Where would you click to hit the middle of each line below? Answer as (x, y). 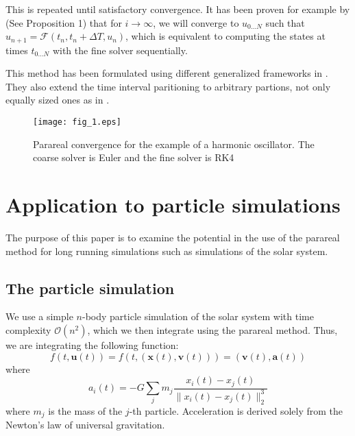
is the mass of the (85, 410)
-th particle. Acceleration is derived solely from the (236, 410)
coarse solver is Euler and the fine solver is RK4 (134, 157)
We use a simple (39, 316)
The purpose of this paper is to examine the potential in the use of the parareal (173, 237)
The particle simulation (90, 288)
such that (285, 22)
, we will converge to (196, 22)
